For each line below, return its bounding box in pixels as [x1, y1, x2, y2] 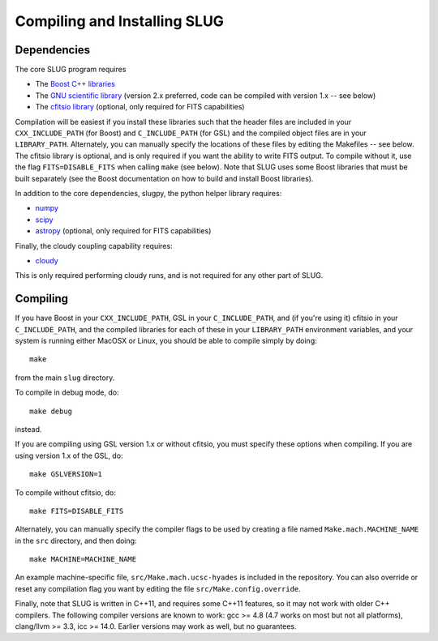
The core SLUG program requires [15, 65, 127, 75]
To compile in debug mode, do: [15, 387, 119, 397]
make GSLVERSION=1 [29, 470, 103, 479]
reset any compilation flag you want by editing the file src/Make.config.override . [15, 583, 302, 593]
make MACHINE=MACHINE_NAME [29, 555, 137, 564]
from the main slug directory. [15, 373, 115, 382]
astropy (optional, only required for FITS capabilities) [35, 226, 212, 236]
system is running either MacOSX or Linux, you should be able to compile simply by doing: [15, 336, 318, 345]
